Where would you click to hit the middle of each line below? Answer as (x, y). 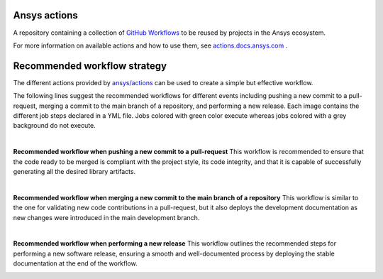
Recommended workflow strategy (90, 66)
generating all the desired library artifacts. (74, 171)
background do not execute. (54, 126)
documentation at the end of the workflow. (75, 263)
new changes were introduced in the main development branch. (106, 217)
